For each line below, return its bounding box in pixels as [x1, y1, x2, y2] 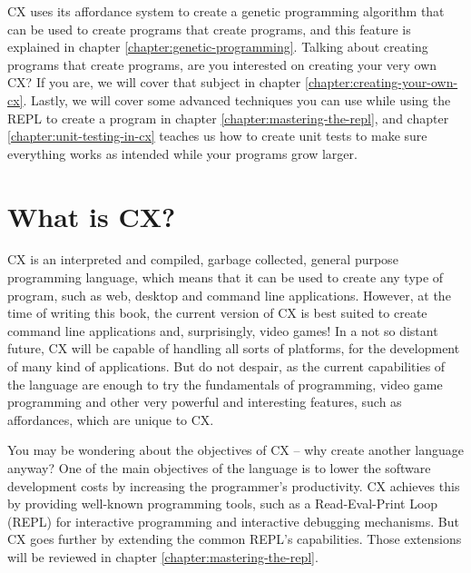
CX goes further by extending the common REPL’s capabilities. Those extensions [7, 529, 462, 548]
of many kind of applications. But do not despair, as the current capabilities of [7, 357, 446, 376]
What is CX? [7, 197, 176, 234]
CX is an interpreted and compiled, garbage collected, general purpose [7, 250, 398, 269]
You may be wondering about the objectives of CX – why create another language [7, 440, 465, 459]
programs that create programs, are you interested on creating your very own [7, 54, 437, 74]
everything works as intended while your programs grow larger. [7, 143, 358, 163]
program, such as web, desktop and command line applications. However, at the [7, 285, 451, 304]
